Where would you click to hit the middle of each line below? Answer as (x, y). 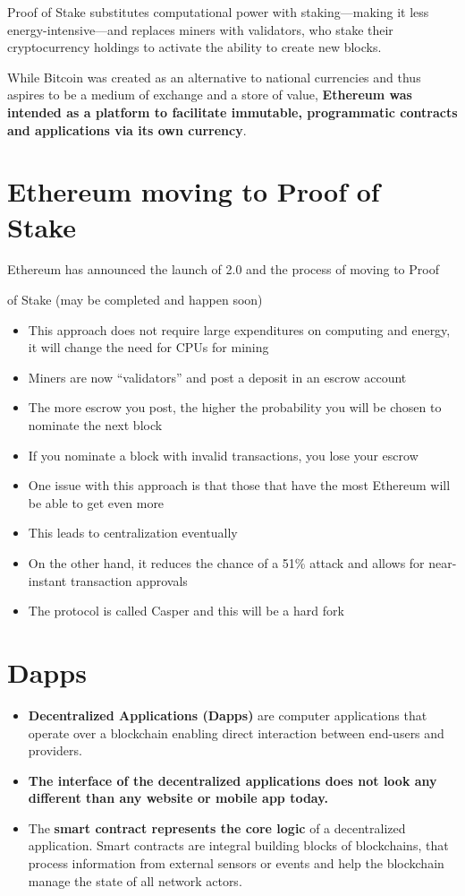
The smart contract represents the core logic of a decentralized (217, 827)
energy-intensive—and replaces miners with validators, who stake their (200, 29)
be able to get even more (96, 502)
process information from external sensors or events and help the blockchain (236, 863)
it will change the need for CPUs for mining (148, 347)
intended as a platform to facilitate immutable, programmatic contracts (232, 112)
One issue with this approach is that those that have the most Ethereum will (239, 485)
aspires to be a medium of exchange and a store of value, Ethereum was (210, 95)
